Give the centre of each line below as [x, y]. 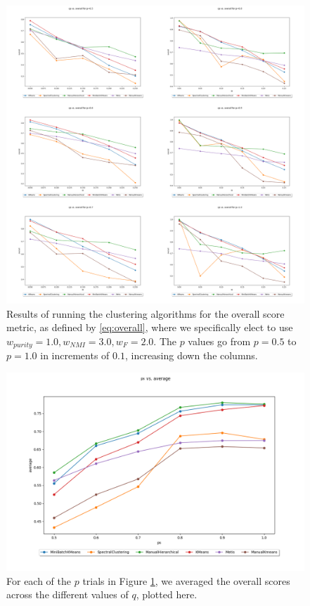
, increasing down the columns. [191, 355]
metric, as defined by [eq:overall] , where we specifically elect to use [150, 327]
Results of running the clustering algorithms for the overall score [146, 313]
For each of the [39, 580]
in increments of [75, 355]
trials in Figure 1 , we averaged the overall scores [186, 580]
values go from [219, 341]
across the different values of [67, 594]
